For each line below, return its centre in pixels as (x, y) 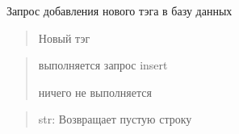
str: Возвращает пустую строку (115, 119)
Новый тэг (64, 38)
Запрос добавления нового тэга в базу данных (119, 10)
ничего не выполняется (95, 92)
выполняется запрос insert (103, 65)
